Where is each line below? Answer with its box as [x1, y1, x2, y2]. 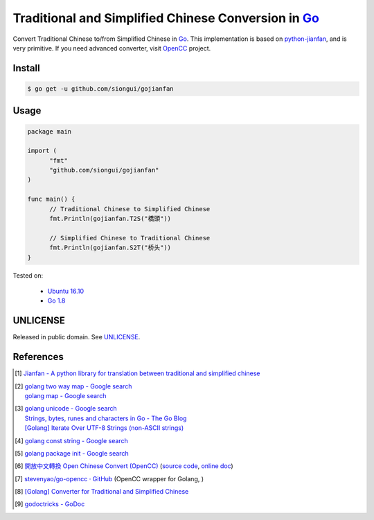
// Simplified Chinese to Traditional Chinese [49, 234, 211, 242]
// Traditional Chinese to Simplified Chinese [49, 205, 211, 213]
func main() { [27, 195, 75, 204]
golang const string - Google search [24, 436, 128, 445]
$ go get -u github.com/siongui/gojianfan [27, 84, 174, 93]
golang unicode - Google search [24, 404, 117, 413]
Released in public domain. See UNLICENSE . [12, 333, 141, 341]
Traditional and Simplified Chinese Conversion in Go [12, 10, 320, 26]
